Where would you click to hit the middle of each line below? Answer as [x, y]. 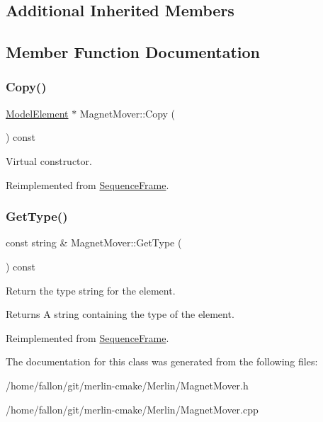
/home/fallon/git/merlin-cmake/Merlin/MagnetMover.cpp [132, 409]
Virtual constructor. [49, 160]
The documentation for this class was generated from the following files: [162, 361]
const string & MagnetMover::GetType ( [94, 243]
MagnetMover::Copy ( [127, 113]
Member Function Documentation [133, 52]
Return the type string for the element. [91, 290]
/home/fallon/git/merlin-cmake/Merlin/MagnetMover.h [127, 385]
